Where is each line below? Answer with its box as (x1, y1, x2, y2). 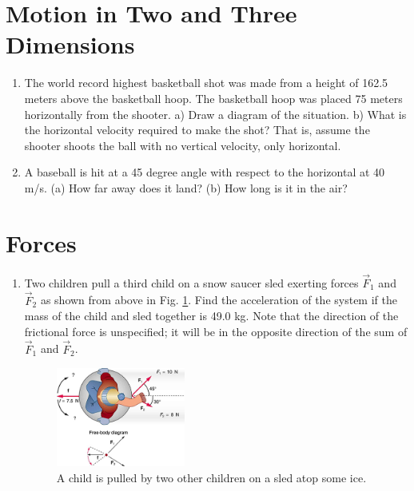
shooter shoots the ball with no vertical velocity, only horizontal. (24, 137, 341, 153)
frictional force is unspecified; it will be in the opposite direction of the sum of (24, 323, 408, 339)
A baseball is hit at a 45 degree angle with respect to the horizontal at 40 (24, 164, 385, 180)
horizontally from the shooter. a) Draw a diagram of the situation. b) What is (24, 105, 407, 122)
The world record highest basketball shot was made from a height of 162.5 (24, 74, 388, 91)
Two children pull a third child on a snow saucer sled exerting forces (24, 274, 359, 291)
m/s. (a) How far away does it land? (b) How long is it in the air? (24, 179, 348, 196)
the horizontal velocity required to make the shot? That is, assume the (24, 121, 370, 138)
